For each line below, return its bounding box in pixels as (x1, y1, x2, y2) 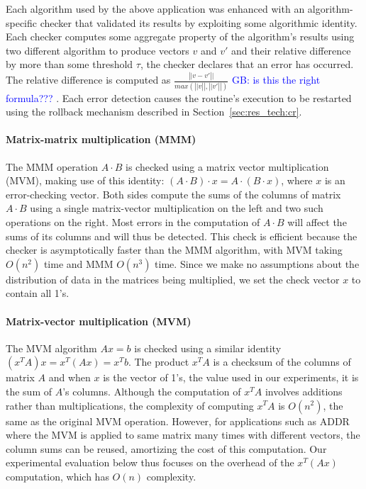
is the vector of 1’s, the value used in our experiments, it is (103, 370, 359, 385)
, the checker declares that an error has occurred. (140, 57, 354, 72)
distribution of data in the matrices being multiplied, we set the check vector (6, 271, 340, 286)
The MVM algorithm (6, 340, 97, 355)
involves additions (265, 383, 343, 398)
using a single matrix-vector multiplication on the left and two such (30, 201, 323, 215)
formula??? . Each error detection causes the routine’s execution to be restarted (6, 90, 352, 105)
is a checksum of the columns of (213, 354, 351, 369)
